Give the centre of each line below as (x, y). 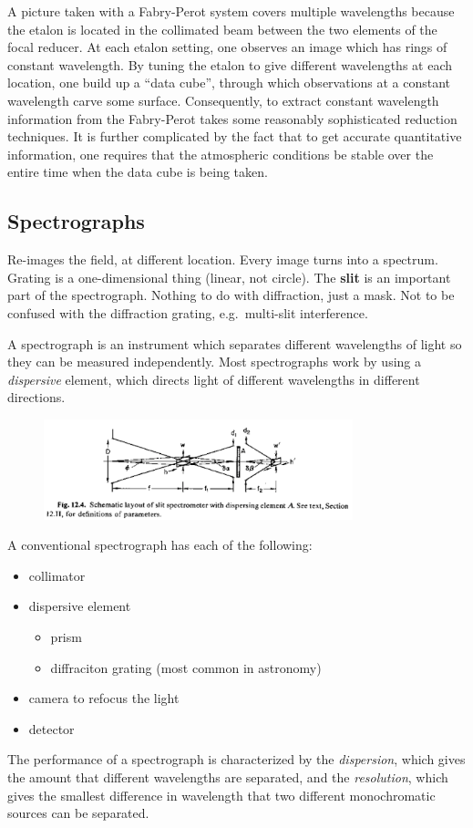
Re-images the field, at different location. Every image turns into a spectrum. (223, 259)
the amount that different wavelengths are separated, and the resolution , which (228, 776)
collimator (57, 575)
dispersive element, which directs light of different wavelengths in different (214, 379)
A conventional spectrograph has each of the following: (160, 545)
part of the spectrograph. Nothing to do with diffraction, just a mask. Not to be (231, 295)
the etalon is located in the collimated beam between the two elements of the (222, 29)
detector (51, 728)
